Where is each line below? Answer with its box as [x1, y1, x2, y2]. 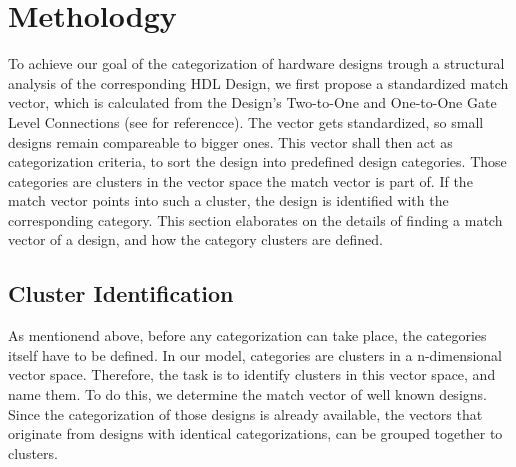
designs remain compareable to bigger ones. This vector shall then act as [8, 131, 453, 152]
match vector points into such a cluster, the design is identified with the [8, 190, 449, 211]
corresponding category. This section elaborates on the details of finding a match [8, 209, 503, 230]
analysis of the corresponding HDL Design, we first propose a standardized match [8, 72, 509, 93]
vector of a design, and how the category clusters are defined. [8, 229, 383, 250]
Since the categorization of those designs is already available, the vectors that [8, 403, 483, 424]
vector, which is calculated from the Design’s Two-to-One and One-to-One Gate [8, 92, 497, 113]
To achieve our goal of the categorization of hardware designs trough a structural [8, 53, 505, 74]
